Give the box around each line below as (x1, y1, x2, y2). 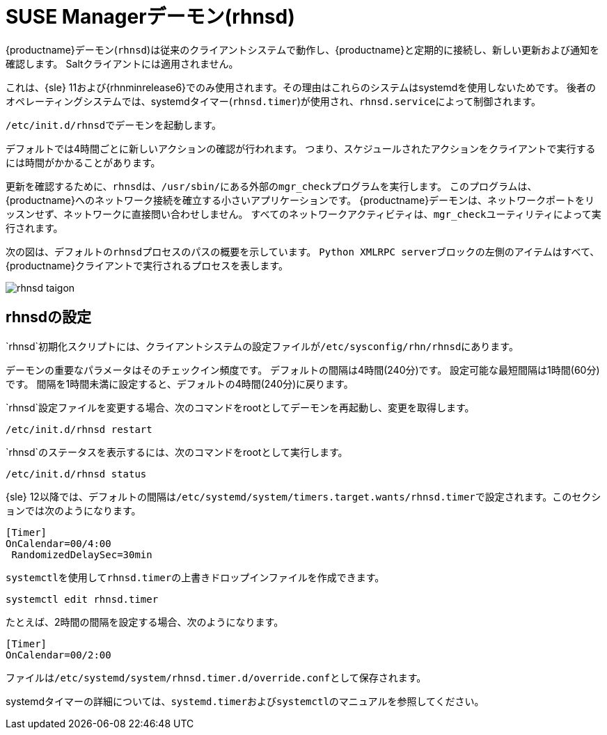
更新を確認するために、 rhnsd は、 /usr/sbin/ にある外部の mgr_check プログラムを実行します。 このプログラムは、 (6, 180, 537, 192)
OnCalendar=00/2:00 (6, 649, 111, 661)
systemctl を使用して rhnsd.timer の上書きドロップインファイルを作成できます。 (6, 571, 385, 583)
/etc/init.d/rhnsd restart (6, 423, 152, 435)
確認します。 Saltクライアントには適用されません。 (6, 57, 239, 70)
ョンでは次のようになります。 (6, 504, 141, 516)
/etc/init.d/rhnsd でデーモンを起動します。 (6, 118, 221, 131)
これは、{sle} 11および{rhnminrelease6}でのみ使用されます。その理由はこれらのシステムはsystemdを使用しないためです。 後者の (6, 81, 596, 93)
